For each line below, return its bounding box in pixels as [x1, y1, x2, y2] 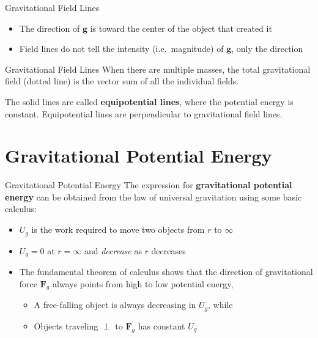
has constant [138, 319, 185, 332]
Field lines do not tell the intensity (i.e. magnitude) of [19, 42, 224, 55]
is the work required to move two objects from [31, 223, 205, 236]
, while [208, 298, 233, 311]
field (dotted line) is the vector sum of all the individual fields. [5, 75, 239, 87]
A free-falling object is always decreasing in [34, 298, 196, 311]
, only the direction [231, 42, 303, 55]
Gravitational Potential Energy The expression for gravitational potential [5, 178, 292, 191]
